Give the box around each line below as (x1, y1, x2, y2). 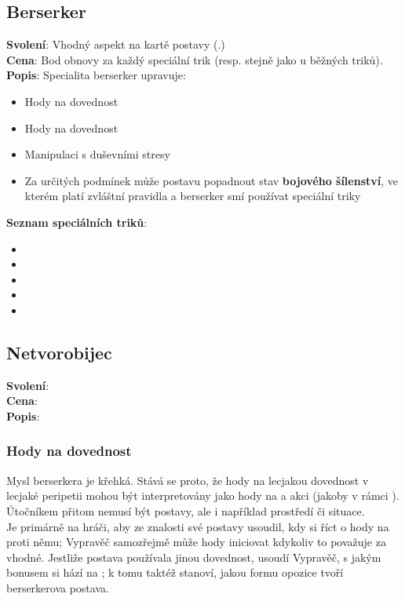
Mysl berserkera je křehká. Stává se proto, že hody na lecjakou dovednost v (6, 472, 369, 488)
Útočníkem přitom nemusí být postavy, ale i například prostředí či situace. (6, 502, 365, 519)
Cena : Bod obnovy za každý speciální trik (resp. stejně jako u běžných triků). (6, 51, 383, 67)
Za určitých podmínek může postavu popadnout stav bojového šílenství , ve (24, 172, 399, 188)
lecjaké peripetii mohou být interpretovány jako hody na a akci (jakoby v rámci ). (6, 487, 400, 504)
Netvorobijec (6, 340, 112, 364)
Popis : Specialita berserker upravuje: (6, 67, 186, 83)
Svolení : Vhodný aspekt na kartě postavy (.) (6, 36, 225, 53)
